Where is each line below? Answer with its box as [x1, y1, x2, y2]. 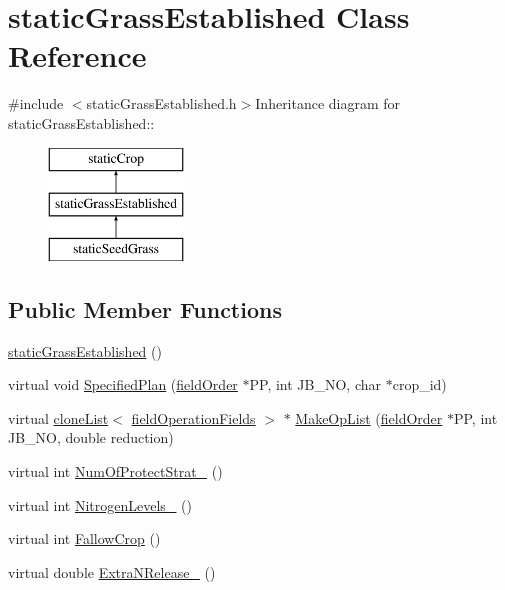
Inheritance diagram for [255, 93, 401, 114]
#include [8, 93, 64, 114]
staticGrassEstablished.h [86, 93, 237, 114]
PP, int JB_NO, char [249, 374, 382, 395]
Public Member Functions [8, 293, 282, 324]
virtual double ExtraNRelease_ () [8, 561, 216, 582]
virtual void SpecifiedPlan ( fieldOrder [8, 374, 238, 395]
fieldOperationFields [131, 407, 256, 428]
